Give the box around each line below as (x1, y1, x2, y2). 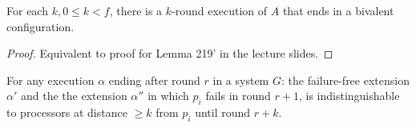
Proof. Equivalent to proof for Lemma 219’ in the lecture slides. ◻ (6, 45, 333, 62)
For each (6, 2, 48, 18)
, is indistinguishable (298, 87, 400, 104)
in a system (212, 71, 269, 88)
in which (147, 87, 189, 104)
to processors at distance (6, 104, 127, 121)
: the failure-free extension (281, 71, 410, 88)
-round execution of (172, 2, 268, 18)
